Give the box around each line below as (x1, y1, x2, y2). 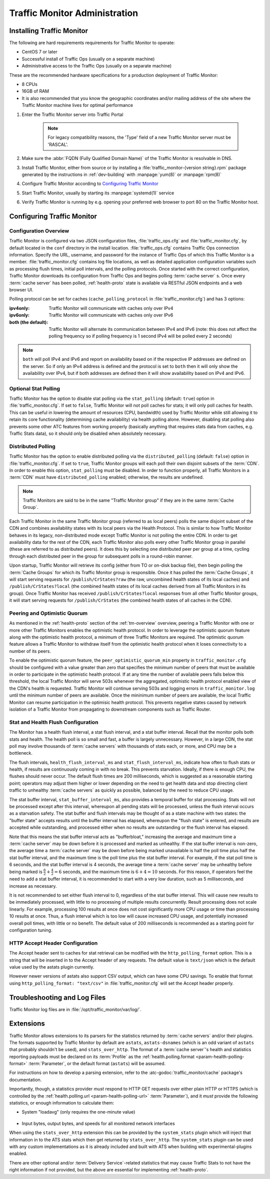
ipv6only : (9, 312, 30, 318)
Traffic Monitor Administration (9, 7, 138, 18)
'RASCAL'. (47, 141, 68, 147)
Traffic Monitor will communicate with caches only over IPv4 (48, 305, 173, 311)
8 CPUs (21, 81, 37, 87)
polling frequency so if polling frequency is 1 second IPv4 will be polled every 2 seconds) (48, 333, 232, 339)
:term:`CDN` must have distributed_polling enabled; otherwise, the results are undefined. (9, 474, 204, 480)
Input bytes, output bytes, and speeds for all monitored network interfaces (21, 1120, 175, 1127)
